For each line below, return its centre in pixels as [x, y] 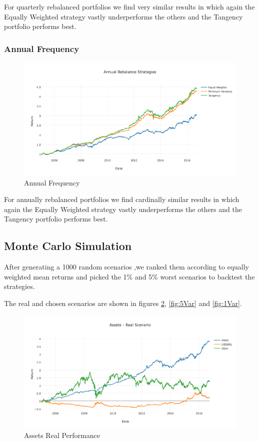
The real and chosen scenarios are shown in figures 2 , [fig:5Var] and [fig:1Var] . [123, 303]
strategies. [19, 286]
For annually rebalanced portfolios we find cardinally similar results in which [122, 199]
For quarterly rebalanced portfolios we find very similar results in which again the [129, 6]
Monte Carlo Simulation [68, 246]
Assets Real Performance [62, 435]
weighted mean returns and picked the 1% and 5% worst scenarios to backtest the [129, 276]
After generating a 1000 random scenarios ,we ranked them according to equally [126, 267]
